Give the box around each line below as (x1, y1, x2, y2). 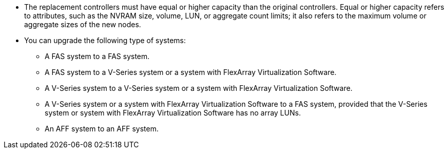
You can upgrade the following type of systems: (24, 36, 186, 45)
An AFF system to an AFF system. (45, 124, 159, 133)
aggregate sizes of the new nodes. (24, 20, 141, 29)
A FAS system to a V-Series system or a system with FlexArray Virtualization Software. (45, 68, 337, 76)
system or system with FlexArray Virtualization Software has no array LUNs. (45, 108, 301, 117)
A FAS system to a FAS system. (45, 52, 150, 61)
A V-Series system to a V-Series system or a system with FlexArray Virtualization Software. (45, 84, 353, 92)
